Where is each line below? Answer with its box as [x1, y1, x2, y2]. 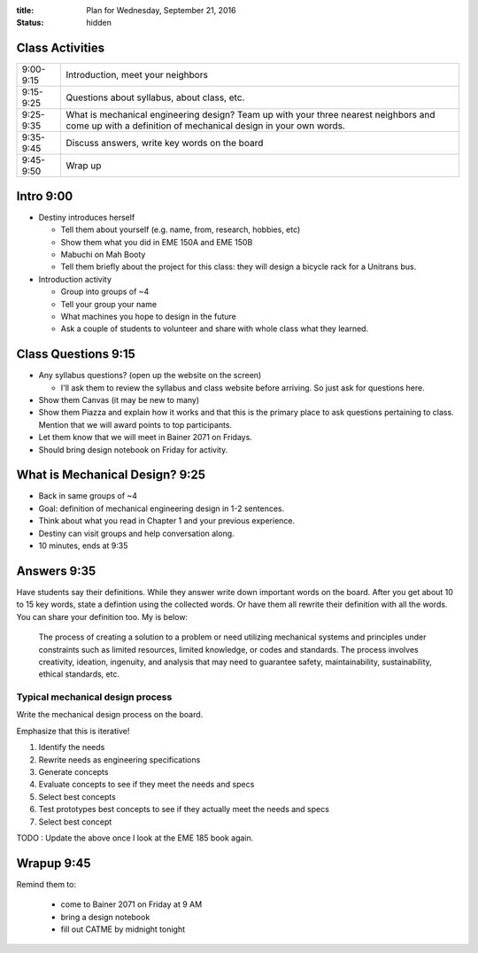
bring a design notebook [60, 911, 150, 922]
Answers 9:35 [16, 563, 96, 578]
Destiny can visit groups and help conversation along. [38, 528, 235, 538]
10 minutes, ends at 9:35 [38, 540, 128, 551]
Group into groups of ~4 [60, 286, 150, 297]
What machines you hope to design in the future [60, 311, 236, 322]
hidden [86, 18, 112, 28]
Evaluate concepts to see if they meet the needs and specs [38, 779, 255, 790]
